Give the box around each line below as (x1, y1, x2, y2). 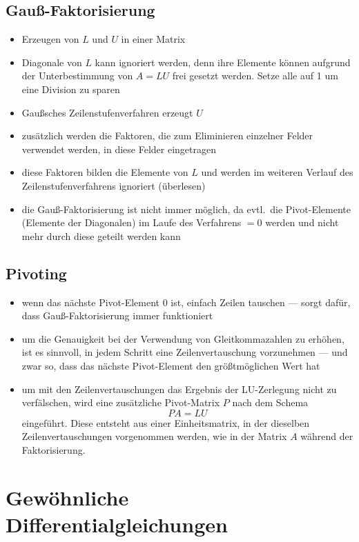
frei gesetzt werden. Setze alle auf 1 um (172, 68, 338, 83)
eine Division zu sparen (21, 81, 120, 96)
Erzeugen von (21, 32, 79, 46)
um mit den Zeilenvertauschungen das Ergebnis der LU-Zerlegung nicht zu (21, 381, 337, 396)
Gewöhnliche (6, 483, 129, 511)
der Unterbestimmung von (21, 68, 133, 83)
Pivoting (6, 262, 67, 283)
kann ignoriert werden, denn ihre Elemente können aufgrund (95, 54, 351, 69)
